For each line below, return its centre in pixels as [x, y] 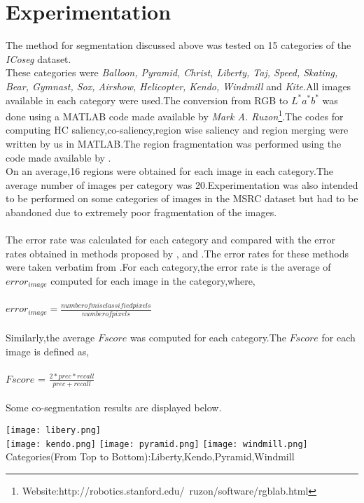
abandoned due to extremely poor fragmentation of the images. [141, 212]
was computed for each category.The [208, 338]
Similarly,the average [50, 338]
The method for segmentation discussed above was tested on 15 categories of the [178, 45]
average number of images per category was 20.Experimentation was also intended [182, 184]
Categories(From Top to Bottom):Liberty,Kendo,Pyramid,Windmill [150, 456]
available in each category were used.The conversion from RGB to [147, 100]
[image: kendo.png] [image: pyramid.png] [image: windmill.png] [157, 444]
